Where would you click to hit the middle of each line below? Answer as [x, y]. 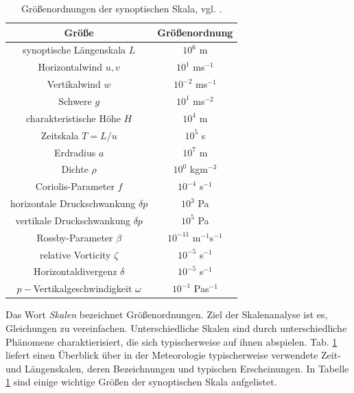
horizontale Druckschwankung [73, 203]
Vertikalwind [74, 84]
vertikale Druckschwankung [73, 220]
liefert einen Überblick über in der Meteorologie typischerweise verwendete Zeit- [173, 355]
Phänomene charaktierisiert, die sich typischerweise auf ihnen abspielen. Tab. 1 [172, 341]
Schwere [75, 100]
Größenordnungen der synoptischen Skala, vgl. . [121, 8]
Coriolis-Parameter [75, 186]
